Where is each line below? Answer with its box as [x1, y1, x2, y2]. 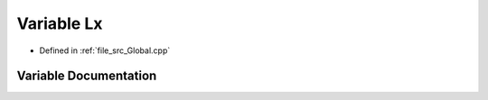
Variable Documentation [16, 68, 157, 84]
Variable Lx [16, 14, 103, 33]
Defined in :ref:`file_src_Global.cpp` [39, 45, 171, 56]
